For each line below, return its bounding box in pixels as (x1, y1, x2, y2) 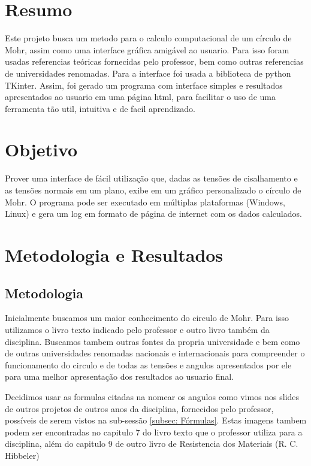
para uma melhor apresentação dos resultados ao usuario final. (5, 370, 234, 383)
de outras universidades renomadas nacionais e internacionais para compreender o (5, 347, 305, 359)
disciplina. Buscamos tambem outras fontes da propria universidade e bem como (5, 335, 300, 347)
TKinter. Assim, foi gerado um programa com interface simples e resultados (5, 78, 283, 91)
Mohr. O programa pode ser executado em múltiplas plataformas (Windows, (5, 195, 285, 208)
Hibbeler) (5, 449, 40, 461)
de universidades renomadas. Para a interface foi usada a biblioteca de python (5, 66, 291, 79)
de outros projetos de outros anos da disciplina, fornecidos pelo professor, (5, 402, 274, 414)
